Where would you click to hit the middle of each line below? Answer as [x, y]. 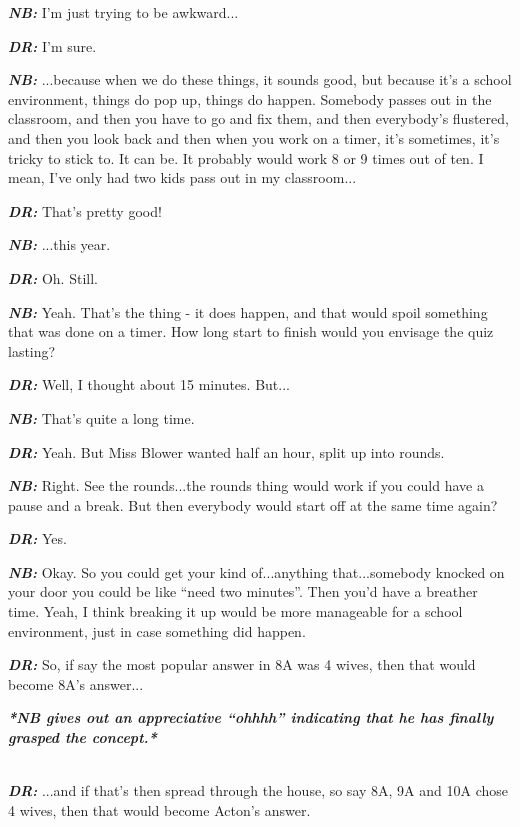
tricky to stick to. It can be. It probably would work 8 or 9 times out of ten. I [246, 157]
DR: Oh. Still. [53, 277]
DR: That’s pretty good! [85, 210]
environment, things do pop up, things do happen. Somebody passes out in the [250, 98]
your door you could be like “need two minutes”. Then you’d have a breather [243, 591]
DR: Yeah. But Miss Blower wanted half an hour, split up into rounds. [226, 451]
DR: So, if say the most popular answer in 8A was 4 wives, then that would [242, 664]
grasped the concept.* [82, 737]
